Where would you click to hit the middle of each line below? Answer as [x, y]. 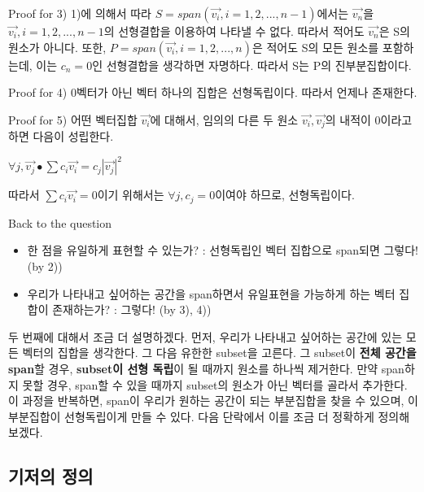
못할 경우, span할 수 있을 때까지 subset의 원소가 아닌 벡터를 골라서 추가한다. [215, 384]
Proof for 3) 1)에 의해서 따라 [80, 13]
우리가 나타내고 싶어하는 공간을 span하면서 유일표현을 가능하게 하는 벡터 [211, 293]
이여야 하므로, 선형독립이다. [285, 195]
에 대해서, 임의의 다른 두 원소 [224, 119]
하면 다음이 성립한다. [61, 136]
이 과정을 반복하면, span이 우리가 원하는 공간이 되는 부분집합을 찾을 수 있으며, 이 [213, 401]
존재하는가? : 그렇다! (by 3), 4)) [132, 309]
